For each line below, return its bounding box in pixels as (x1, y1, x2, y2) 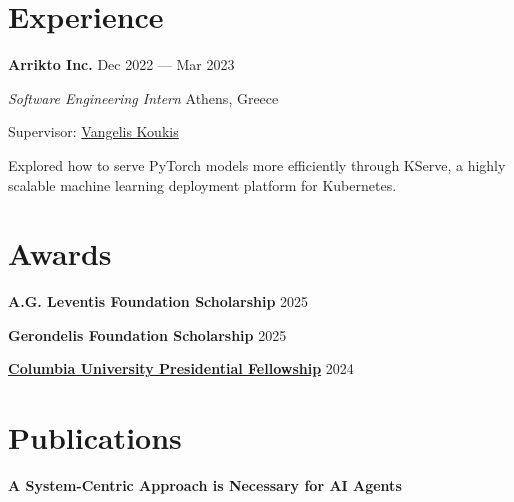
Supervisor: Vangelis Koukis (8, 121, 179, 142)
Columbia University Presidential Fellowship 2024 (8, 358, 354, 379)
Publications (8, 417, 182, 458)
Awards (8, 233, 112, 274)
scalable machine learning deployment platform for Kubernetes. (8, 174, 397, 195)
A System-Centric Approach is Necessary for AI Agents (8, 475, 402, 496)
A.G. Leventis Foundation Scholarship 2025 (8, 291, 309, 312)
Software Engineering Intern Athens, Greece (8, 87, 279, 108)
